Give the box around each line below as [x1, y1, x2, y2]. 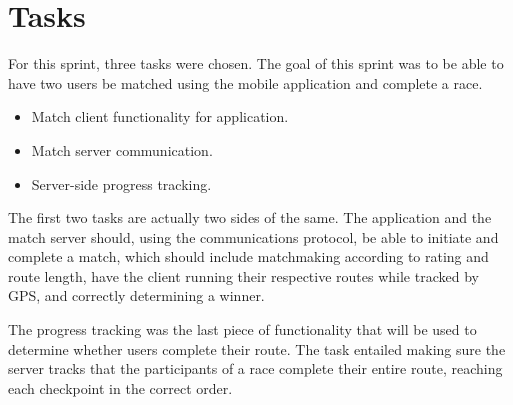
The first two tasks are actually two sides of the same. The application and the [8, 207, 492, 228]
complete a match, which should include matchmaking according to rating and [8, 246, 489, 267]
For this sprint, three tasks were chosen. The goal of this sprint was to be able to [8, 53, 504, 74]
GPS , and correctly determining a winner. [8, 285, 265, 306]
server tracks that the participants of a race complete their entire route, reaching [8, 358, 503, 379]
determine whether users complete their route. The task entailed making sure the [8, 338, 506, 359]
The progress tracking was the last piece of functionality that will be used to [8, 319, 477, 340]
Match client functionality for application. [31, 106, 289, 127]
